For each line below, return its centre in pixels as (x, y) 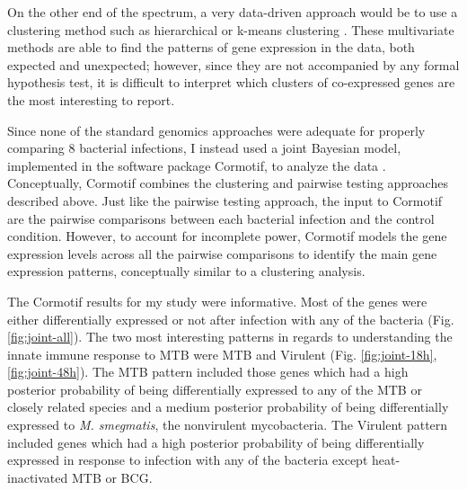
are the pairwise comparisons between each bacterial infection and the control (221, 218)
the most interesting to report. (91, 99)
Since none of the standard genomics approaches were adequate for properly (216, 130)
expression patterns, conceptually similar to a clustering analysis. (186, 271)
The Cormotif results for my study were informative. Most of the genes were (217, 301)
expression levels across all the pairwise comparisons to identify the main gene (222, 253)
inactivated (38, 477)
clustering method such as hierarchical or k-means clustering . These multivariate (231, 29)
